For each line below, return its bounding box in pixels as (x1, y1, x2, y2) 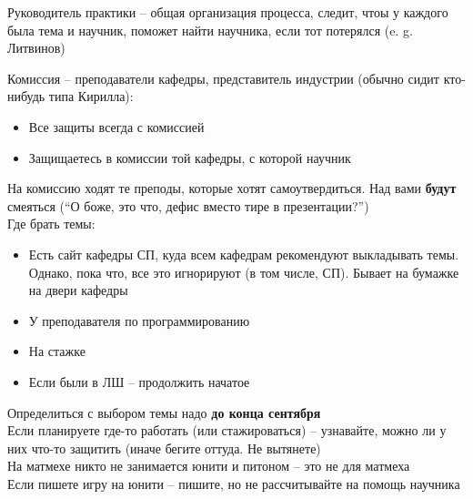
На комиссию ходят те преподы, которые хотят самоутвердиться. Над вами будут (7, 178, 457, 198)
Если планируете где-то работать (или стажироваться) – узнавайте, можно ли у (7, 421, 447, 440)
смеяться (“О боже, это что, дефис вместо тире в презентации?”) (7, 196, 369, 215)
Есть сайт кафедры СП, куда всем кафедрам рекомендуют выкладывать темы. (28, 244, 459, 263)
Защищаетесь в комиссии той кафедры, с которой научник (28, 148, 351, 167)
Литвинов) (7, 38, 65, 57)
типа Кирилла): (48, 87, 134, 106)
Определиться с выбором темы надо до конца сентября (7, 402, 321, 422)
